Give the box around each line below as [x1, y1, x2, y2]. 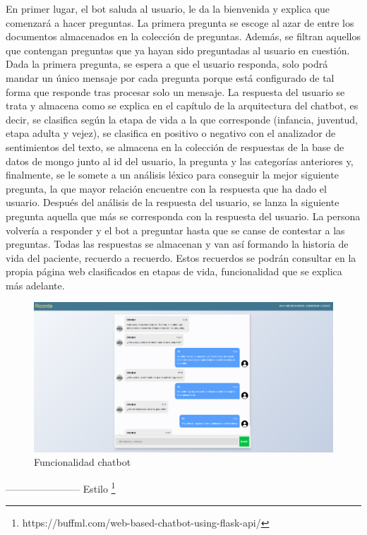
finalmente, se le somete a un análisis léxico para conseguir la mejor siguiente [6, 167, 339, 182]
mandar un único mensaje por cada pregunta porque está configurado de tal [6, 70, 335, 85]
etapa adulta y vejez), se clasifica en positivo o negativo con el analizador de [6, 126, 336, 140]
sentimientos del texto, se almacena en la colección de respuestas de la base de [6, 139, 344, 154]
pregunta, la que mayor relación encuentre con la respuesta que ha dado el [6, 181, 327, 196]
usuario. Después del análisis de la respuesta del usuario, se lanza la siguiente [6, 195, 339, 210]
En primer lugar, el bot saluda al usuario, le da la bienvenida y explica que [6, 1, 330, 16]
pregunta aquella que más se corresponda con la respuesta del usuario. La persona [6, 208, 361, 223]
